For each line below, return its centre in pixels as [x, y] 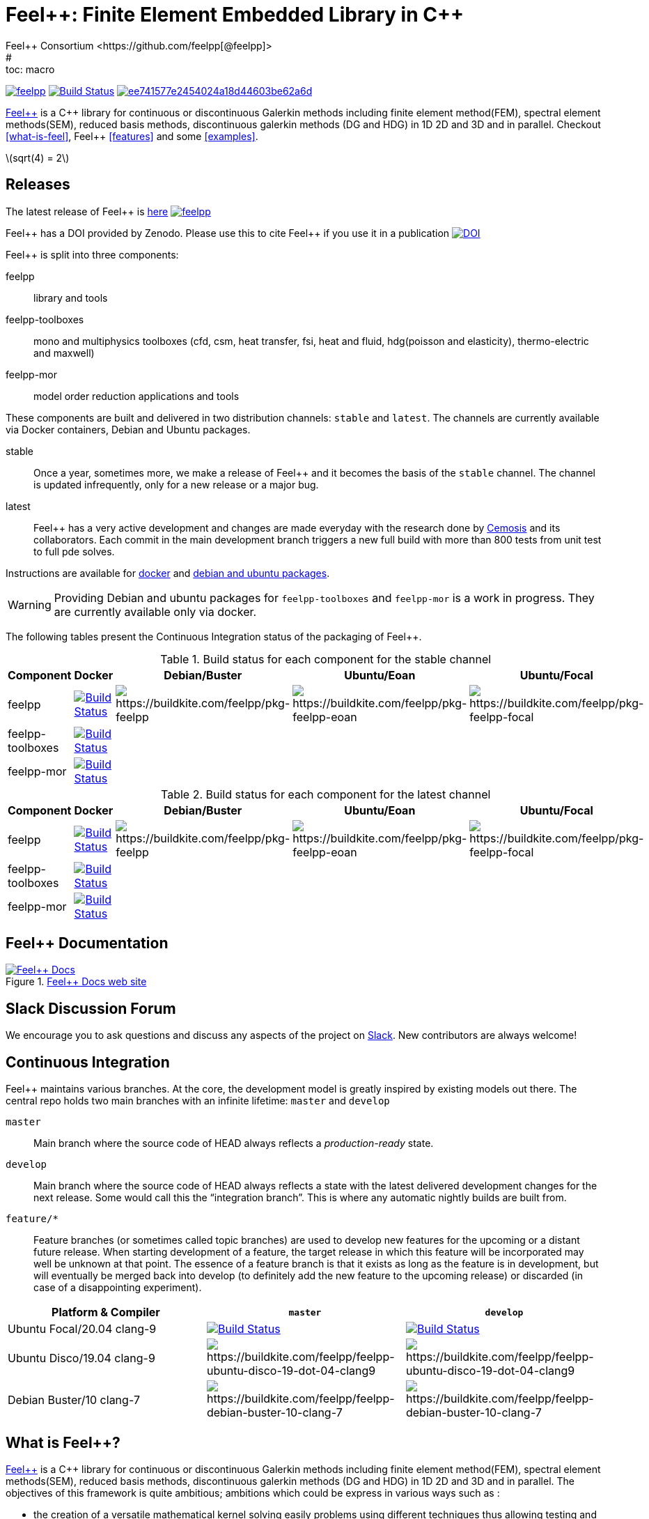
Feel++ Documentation [87, 943]
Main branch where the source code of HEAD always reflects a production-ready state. [234, 1143]
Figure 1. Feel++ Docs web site [76, 982]
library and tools [71, 298]
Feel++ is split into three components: [92, 254]
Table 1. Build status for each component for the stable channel [326, 659]
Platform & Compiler [106, 1312]
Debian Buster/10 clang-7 [74, 1400]
